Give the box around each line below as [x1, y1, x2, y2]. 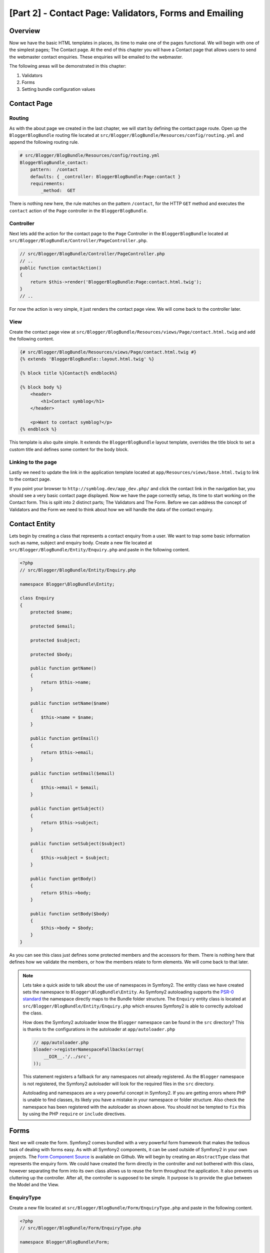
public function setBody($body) [30, 911, 110, 917]
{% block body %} [19, 384, 62, 390]
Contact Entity [9, 519, 55, 528]
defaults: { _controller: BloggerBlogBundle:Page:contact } [30, 173, 181, 179]
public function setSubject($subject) [30, 841, 125, 847]
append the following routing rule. [9, 139, 79, 145]
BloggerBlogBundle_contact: [19, 159, 88, 165]
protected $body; [30, 652, 73, 657]
